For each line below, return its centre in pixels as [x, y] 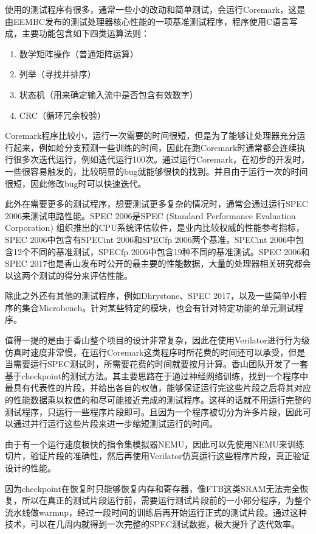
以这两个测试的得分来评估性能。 [69, 275]
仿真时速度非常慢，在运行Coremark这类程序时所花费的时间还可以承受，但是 [155, 352]
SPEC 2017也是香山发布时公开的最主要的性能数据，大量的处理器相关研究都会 [158, 263]
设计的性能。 [30, 468]
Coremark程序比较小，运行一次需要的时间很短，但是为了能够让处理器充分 [151, 135]
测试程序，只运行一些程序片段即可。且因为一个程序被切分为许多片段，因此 [154, 411]
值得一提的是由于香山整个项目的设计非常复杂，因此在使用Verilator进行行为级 [157, 340]
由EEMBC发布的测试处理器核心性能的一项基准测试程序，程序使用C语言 [147, 21]
